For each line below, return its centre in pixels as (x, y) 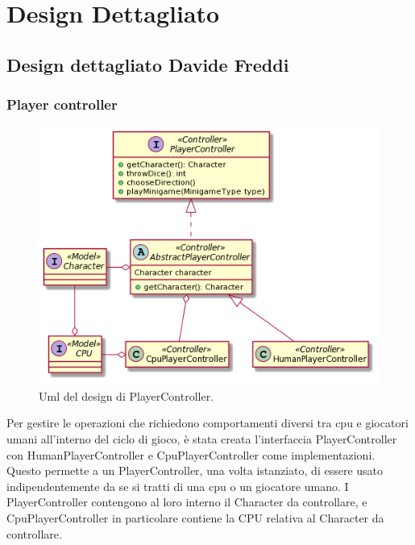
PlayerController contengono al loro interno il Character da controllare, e (187, 502)
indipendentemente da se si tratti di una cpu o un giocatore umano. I (178, 486)
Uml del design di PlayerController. (127, 395)
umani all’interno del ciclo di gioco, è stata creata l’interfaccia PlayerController (202, 439)
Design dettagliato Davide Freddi (148, 64)
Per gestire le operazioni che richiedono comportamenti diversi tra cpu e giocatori (207, 423)
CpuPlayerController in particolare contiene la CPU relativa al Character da (195, 518)
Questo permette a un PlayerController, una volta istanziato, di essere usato (195, 470)
